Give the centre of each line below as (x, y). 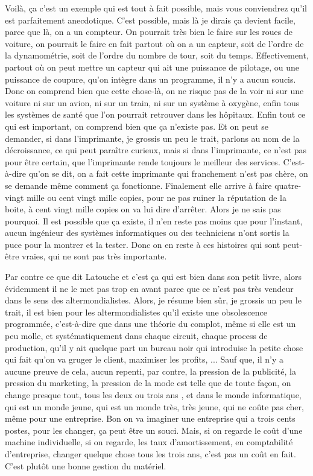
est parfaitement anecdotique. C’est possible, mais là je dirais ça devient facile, (150, 20)
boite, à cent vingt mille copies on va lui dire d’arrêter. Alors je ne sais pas (143, 209)
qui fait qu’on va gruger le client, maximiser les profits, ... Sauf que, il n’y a (144, 359)
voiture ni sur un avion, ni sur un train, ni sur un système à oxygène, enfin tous (152, 102)
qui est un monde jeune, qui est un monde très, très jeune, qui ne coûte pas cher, (154, 406)
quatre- (288, 185)
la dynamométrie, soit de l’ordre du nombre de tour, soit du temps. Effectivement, (157, 55)
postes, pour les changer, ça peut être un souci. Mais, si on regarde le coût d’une (154, 430)
